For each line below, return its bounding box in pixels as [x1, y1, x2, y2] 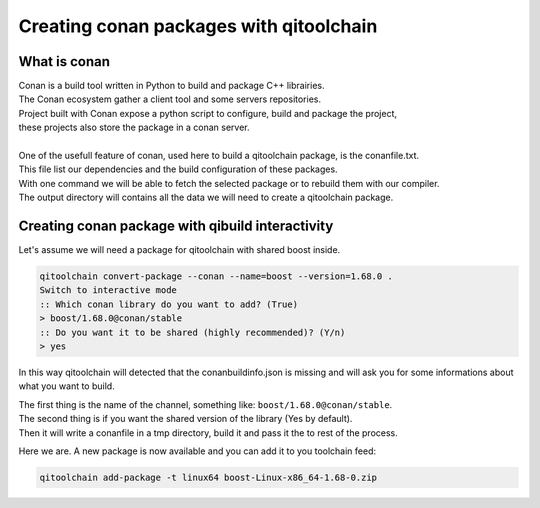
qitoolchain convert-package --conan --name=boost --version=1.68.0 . [39, 271, 394, 282]
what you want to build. [18, 380, 115, 392]
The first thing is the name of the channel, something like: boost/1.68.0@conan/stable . [18, 398, 393, 410]
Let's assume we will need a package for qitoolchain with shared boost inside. [18, 244, 341, 256]
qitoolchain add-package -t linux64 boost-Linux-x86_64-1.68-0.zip [39, 471, 378, 483]
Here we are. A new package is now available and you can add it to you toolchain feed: [18, 445, 377, 457]
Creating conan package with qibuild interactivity [18, 218, 334, 234]
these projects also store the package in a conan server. [18, 121, 250, 134]
